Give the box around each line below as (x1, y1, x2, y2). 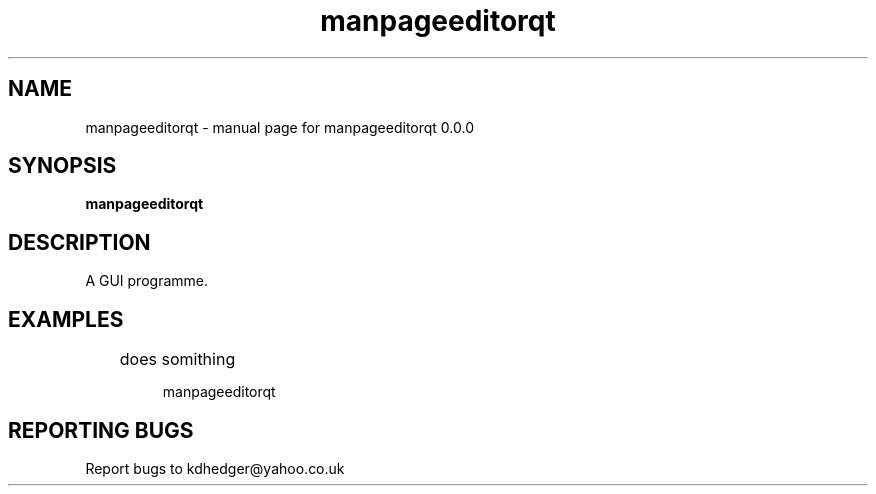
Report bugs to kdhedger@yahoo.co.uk (85, 459, 345, 477)
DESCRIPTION (8, 229, 151, 255)
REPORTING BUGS (8, 417, 194, 443)
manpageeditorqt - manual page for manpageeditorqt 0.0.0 (85, 118, 475, 136)
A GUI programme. (85, 272, 208, 290)
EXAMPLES (8, 306, 124, 332)
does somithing (119, 349, 236, 370)
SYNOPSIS (8, 153, 117, 179)
